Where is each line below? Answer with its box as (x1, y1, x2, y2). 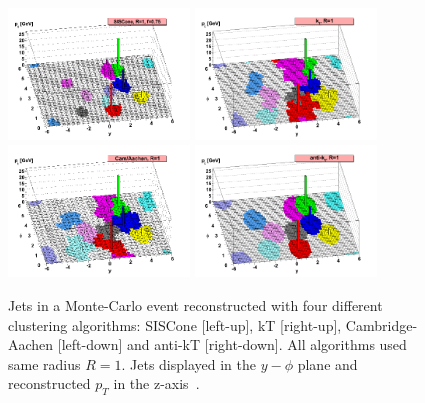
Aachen (8, 334, 54, 355)
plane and (297, 353, 358, 374)
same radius (8, 353, 81, 374)
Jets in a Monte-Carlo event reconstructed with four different (8, 295, 383, 316)
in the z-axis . (113, 373, 200, 394)
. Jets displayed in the (121, 353, 256, 374)
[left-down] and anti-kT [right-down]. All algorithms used (57, 334, 407, 355)
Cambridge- (345, 314, 418, 335)
